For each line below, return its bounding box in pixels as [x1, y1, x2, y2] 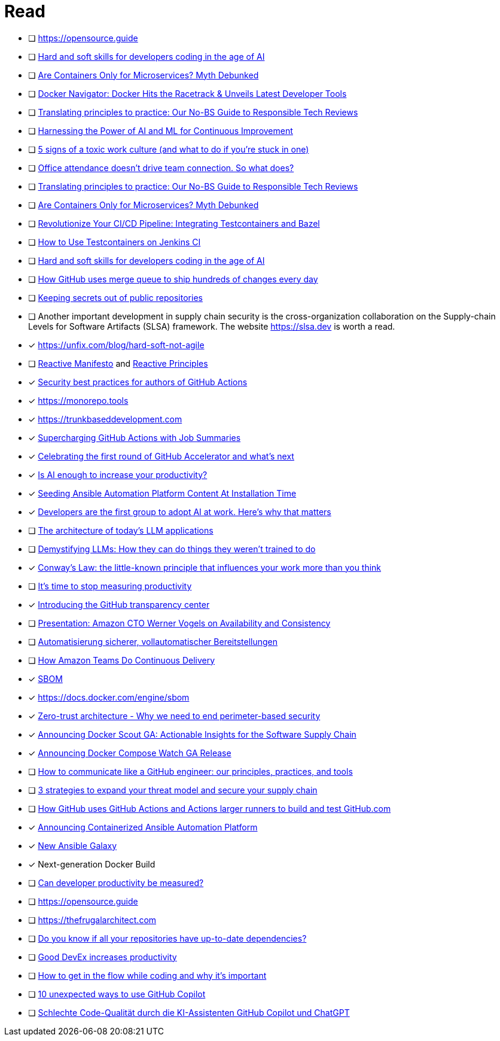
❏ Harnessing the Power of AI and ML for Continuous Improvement [28, 125, 293, 136]
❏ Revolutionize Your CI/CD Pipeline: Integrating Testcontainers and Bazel [28, 218, 320, 229]
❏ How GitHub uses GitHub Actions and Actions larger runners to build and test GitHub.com [28, 803, 391, 814]
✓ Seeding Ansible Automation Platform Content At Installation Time [28, 488, 297, 498]
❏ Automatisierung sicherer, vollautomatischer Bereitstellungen [28, 636, 278, 647]
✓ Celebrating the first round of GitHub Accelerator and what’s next [28, 451, 294, 461]
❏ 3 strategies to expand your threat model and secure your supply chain [28, 784, 318, 795]
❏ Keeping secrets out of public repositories [28, 292, 203, 303]
